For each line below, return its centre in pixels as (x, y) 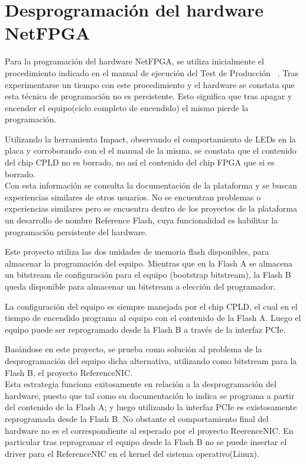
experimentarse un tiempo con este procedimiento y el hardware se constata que (150, 84)
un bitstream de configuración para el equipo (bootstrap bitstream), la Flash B (148, 275)
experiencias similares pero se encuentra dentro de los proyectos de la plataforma (151, 208)
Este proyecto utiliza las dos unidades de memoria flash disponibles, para (137, 252)
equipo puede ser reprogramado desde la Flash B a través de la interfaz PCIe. (145, 329)
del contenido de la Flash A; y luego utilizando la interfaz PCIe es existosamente (151, 407)
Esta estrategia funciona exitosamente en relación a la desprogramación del (141, 384)
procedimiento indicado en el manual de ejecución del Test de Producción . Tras (152, 72)
